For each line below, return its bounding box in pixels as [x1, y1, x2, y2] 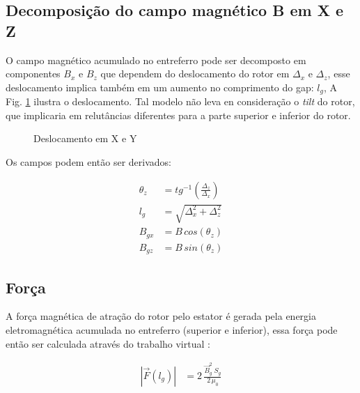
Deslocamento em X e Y [33, 131, 137, 146]
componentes [6, 66, 61, 81]
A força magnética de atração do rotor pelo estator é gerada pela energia [6, 309, 316, 323]
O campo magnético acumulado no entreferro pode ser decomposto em [6, 52, 306, 67]
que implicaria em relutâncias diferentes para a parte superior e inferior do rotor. [6, 107, 351, 122]
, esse [327, 66, 350, 81]
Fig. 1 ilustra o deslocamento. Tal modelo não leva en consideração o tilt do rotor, [6, 94, 355, 109]
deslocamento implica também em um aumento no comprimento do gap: [6, 79, 314, 94]
